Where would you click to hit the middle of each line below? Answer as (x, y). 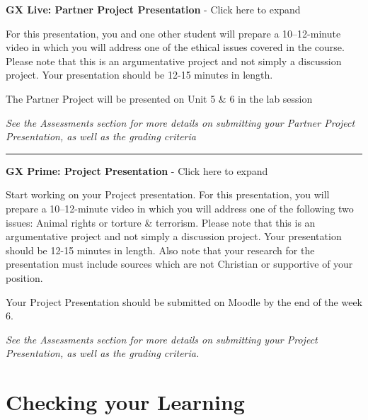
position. (24, 277)
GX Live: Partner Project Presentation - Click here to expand (153, 9)
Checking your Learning (125, 402)
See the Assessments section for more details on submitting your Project (162, 339)
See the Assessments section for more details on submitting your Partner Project (180, 122)
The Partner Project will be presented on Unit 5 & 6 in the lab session (159, 98)
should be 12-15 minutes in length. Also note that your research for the (160, 250)
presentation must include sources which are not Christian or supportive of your (179, 264)
